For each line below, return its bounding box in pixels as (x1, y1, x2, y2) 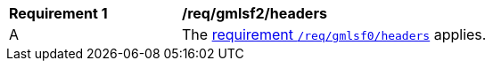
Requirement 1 (9, 4, 108, 22)
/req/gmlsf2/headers (182, 4, 327, 22)
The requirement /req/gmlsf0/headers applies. (182, 26, 487, 43)
